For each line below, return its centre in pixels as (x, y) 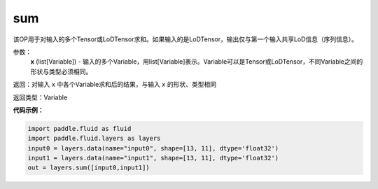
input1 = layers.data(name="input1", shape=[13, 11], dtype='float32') (153, 158)
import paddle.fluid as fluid (79, 128)
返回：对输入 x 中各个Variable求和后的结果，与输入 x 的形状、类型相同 (115, 85)
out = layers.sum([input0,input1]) (89, 168)
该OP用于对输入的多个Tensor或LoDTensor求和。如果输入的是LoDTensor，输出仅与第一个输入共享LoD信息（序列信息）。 (185, 39)
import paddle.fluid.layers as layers (94, 139)
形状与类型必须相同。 (61, 71)
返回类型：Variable (40, 97)
